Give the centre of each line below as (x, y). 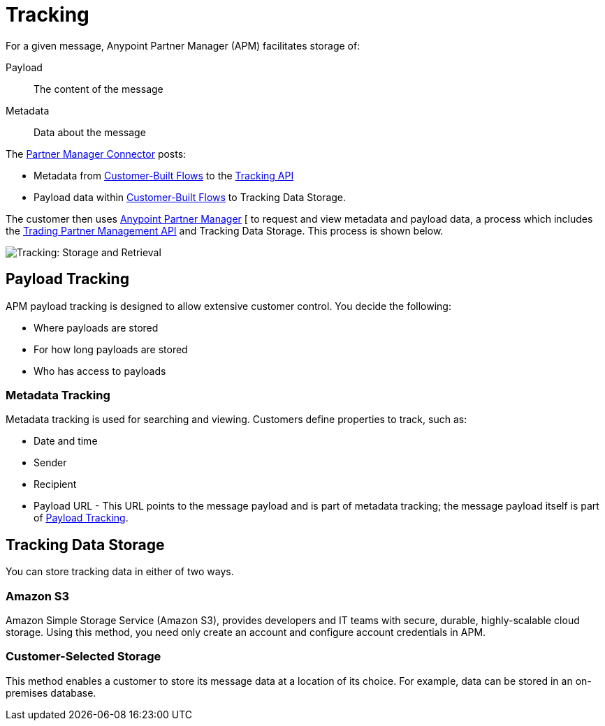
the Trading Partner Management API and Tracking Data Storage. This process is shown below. (225, 230)
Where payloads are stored (96, 327)
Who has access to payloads (100, 371)
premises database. (51, 692)
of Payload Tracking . (81, 518)
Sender (50, 463)
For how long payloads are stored (111, 349)
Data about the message (90, 132)
